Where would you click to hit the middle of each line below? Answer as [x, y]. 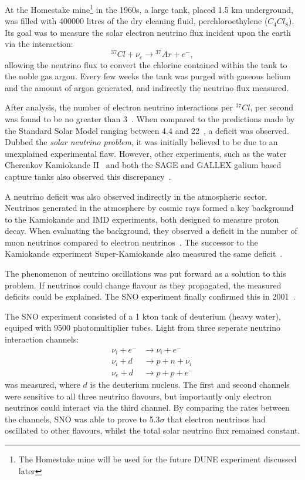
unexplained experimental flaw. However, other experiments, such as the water [146, 153]
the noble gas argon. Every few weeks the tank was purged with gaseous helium [148, 76]
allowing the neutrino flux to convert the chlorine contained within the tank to [146, 64]
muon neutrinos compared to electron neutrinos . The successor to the [131, 242]
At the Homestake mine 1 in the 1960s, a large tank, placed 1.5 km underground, [149, 9]
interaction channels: [42, 339]
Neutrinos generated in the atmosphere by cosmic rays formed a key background [149, 208]
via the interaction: [39, 44]
